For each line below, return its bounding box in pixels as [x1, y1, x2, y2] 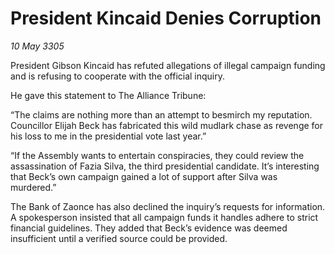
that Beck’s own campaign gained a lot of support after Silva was [10, 170, 278, 182]
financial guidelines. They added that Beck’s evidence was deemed [10, 222, 288, 234]
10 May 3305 [10, 40, 65, 52]
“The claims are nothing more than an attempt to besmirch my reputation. [10, 108, 313, 121]
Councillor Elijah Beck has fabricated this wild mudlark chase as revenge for [10, 119, 324, 131]
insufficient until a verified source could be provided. [10, 232, 228, 244]
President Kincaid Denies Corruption [10, 7, 322, 30]
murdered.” [10, 181, 57, 193]
